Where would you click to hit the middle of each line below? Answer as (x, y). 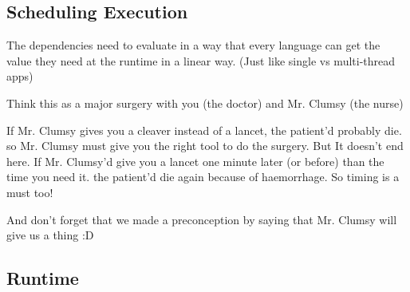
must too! (30, 192)
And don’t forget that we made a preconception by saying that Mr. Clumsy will (202, 219)
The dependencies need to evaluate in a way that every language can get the (193, 45)
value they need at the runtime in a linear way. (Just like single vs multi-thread (201, 60)
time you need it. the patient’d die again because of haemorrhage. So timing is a (203, 177)
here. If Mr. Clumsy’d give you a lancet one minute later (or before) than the (195, 161)
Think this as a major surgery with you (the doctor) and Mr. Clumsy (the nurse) (205, 103)
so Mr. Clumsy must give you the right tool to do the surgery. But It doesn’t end (205, 146)
